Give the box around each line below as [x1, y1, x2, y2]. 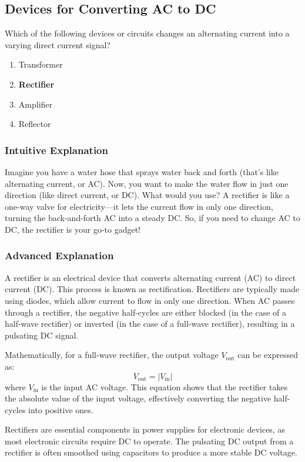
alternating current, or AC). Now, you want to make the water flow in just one [5, 177, 289, 189]
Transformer [18, 58, 63, 71]
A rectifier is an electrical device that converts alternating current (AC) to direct [5, 271, 296, 283]
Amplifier [18, 98, 53, 110]
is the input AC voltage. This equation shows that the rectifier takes [41, 380, 288, 393]
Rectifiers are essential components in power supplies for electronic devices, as [5, 423, 285, 436]
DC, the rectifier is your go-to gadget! [5, 223, 140, 235]
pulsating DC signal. [5, 329, 79, 341]
